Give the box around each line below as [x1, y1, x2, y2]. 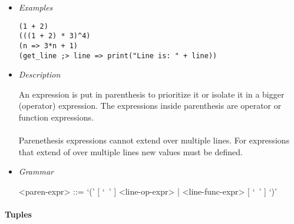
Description [18, 68, 61, 81]
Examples [18, 1, 53, 13]
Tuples [5, 208, 32, 220]
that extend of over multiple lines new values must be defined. [18, 145, 243, 158]
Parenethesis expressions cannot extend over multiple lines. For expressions [18, 134, 290, 146]
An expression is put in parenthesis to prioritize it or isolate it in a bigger [18, 88, 285, 100]
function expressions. [18, 111, 94, 123]
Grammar [18, 165, 54, 178]
